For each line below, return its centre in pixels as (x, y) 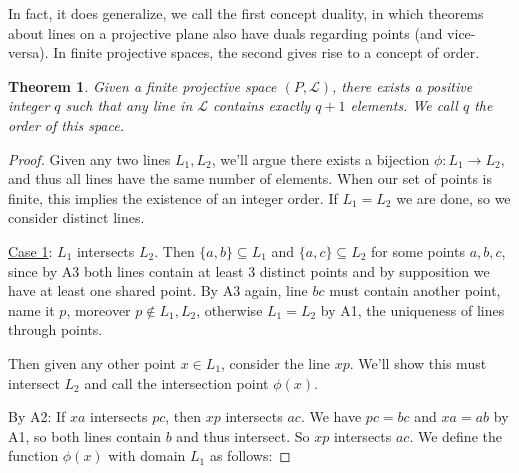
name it (31, 309)
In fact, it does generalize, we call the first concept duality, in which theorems (246, 13)
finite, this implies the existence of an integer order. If (173, 197)
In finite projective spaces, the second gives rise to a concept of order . (266, 52)
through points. (55, 329)
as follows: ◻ (250, 455)
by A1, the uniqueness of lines (412, 309)
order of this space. (66, 124)
